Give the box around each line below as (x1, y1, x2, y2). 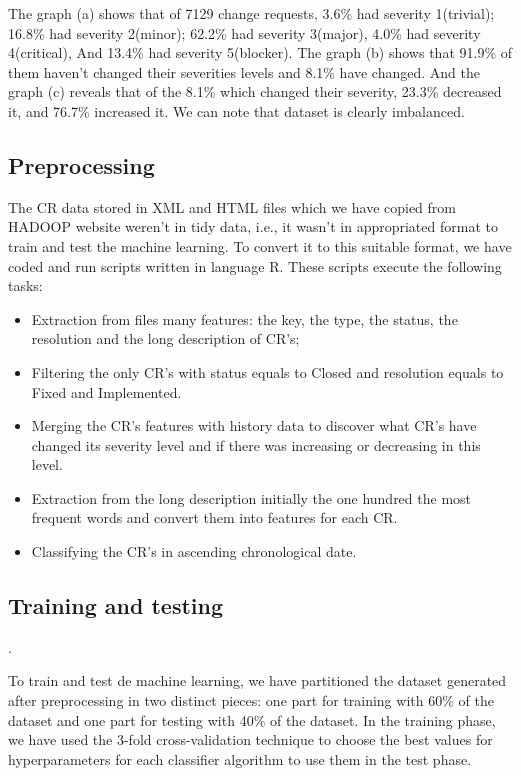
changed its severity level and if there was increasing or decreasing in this (31, 434, 481, 455)
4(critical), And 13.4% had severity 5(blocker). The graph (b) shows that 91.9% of (8, 42, 512, 63)
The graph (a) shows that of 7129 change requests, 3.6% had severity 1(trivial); (8, 3, 495, 23)
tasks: (8, 275, 43, 296)
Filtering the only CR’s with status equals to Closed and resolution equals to (31, 361, 504, 382)
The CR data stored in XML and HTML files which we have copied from (8, 196, 456, 217)
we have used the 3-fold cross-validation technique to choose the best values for (8, 729, 493, 750)
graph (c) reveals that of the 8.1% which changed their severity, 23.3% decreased (8, 81, 502, 102)
